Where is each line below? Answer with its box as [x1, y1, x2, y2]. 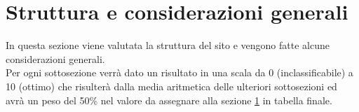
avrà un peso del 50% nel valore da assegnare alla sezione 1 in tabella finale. [6, 92, 332, 107]
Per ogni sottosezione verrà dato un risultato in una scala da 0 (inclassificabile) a [6, 65, 353, 80]
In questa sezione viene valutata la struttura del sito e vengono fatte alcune [6, 38, 330, 52]
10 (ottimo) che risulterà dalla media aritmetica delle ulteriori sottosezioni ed [6, 78, 337, 93]
